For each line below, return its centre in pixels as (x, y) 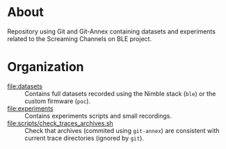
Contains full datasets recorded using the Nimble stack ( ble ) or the (120, 93)
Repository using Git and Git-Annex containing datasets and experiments (111, 31)
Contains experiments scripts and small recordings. (98, 116)
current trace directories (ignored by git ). (84, 138)
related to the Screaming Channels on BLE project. (79, 38)
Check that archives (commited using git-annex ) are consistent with (122, 130)
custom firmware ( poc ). (58, 101)
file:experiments (30, 108)
